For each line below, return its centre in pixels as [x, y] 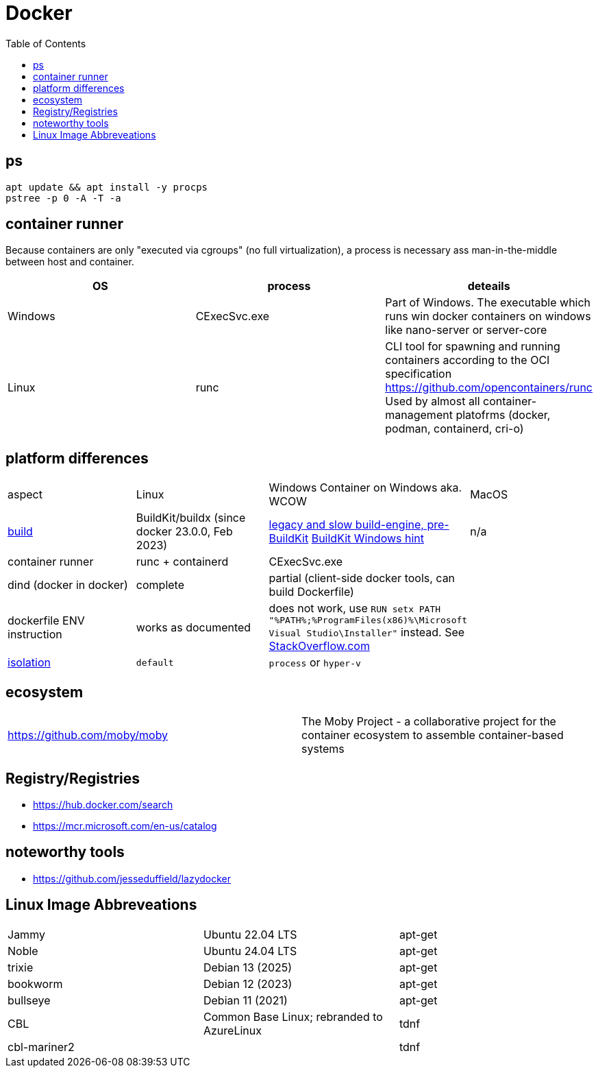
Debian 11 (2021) [245, 1000]
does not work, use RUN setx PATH [355, 608]
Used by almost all [433, 401]
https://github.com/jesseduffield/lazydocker [132, 878]
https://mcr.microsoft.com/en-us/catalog [125, 825]
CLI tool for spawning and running [473, 347]
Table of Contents [46, 43]
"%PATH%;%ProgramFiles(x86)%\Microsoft [368, 620]
